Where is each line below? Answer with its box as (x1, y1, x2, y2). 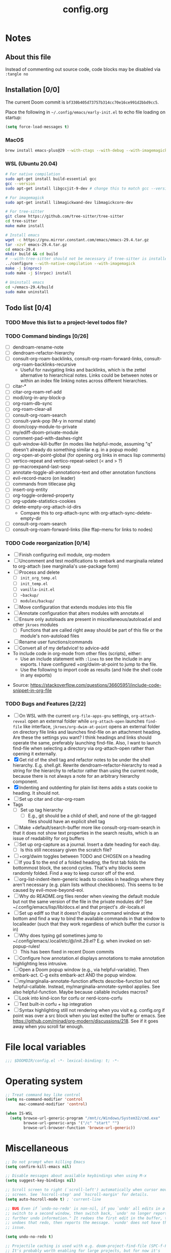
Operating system (5, 1075, 83, 1087)
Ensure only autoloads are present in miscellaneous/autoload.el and (19, 616, 161, 622)
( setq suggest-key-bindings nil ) (5, 1178, 76, 1184)
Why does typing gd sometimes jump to (19, 932, 103, 938)
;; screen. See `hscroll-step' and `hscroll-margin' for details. (5, 1192, 149, 1197)
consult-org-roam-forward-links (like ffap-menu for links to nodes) (12, 526, 153, 532)
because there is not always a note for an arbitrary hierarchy (12, 773, 140, 779)
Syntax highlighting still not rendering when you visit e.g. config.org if (19, 1007, 165, 1013)
